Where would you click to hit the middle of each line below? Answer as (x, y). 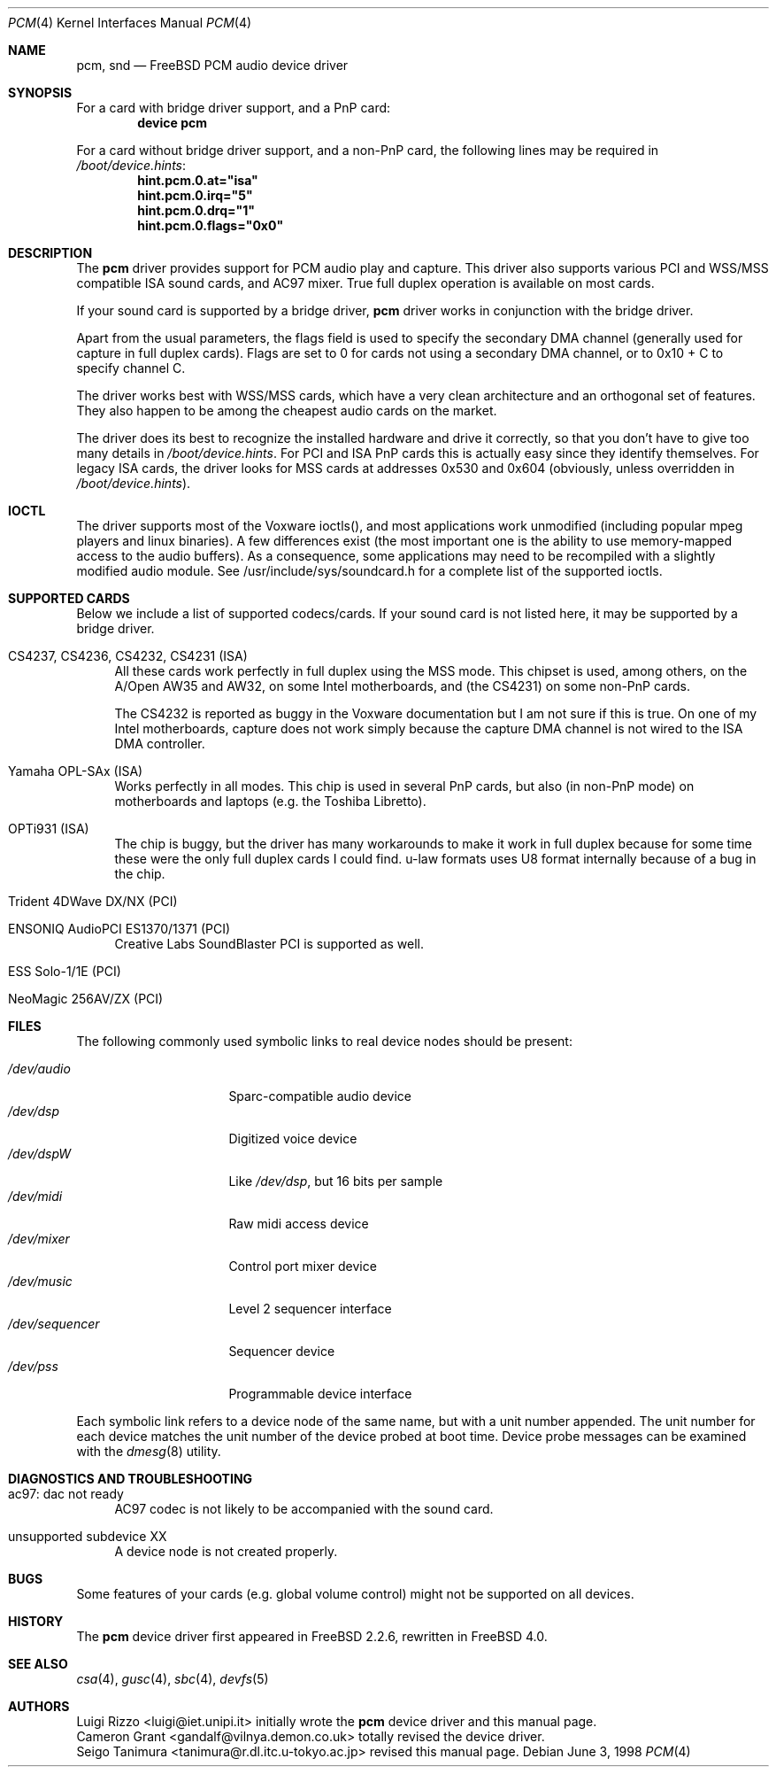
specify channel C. (131, 368)
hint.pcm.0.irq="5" (195, 195)
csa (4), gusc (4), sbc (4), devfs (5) (173, 1679)
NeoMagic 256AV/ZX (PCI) (86, 999)
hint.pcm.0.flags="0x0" (211, 225)
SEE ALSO (38, 1664)
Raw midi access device (299, 1224)
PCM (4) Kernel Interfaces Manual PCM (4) (130, 23)
